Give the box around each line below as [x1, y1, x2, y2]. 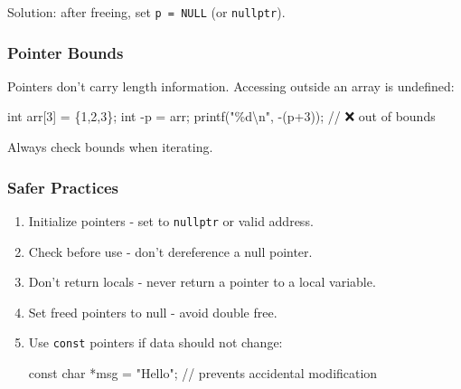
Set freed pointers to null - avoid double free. [28, 302, 278, 321]
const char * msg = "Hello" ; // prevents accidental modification [28, 363, 378, 382]
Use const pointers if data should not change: [28, 333, 283, 352]
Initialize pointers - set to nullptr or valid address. [28, 211, 314, 230]
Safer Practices [7, 176, 119, 198]
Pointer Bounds [7, 41, 124, 63]
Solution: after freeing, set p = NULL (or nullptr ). [7, 3, 286, 21]
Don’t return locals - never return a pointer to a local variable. [28, 272, 376, 291]
